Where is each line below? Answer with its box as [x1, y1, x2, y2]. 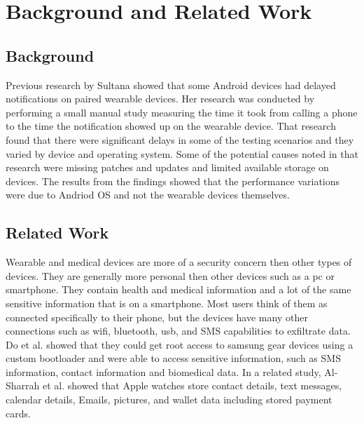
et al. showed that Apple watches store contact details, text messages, [42, 378, 342, 393]
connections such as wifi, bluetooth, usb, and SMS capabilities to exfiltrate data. [6, 323, 351, 338]
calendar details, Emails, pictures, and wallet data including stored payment [6, 392, 332, 407]
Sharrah [6, 378, 40, 393]
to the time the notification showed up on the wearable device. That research [6, 119, 336, 133]
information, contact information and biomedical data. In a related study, [6, 364, 321, 379]
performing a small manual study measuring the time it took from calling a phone [6, 105, 358, 119]
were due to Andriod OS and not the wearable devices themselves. [6, 187, 290, 202]
